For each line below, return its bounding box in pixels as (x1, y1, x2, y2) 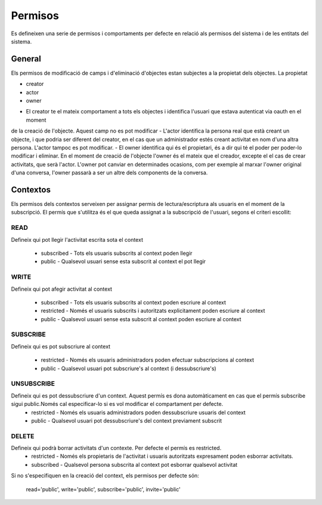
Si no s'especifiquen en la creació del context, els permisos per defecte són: (11, 472, 199, 479)
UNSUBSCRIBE (11, 380, 55, 388)
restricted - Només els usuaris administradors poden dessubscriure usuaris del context (31, 409, 246, 416)
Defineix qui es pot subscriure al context (11, 343, 110, 350)
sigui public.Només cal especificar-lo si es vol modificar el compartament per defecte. (11, 401, 224, 408)
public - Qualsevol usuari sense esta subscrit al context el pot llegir (41, 258, 206, 265)
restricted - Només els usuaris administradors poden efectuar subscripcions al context (41, 356, 255, 364)
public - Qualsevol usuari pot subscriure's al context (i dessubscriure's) (41, 365, 217, 372)
